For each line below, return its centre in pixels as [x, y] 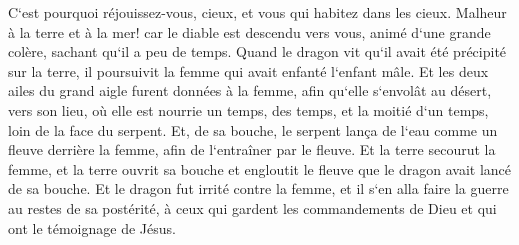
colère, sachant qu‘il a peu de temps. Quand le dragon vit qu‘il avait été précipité [257, 51]
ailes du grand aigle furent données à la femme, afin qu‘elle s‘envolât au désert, [250, 90]
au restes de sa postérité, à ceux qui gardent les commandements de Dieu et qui [252, 207]
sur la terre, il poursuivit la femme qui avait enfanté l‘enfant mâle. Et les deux [248, 70]
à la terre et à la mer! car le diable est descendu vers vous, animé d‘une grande [249, 31]
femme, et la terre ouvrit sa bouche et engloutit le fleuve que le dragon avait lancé [260, 168]
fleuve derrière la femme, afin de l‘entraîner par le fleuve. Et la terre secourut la [252, 149]
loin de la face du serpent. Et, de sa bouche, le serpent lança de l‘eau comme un [253, 129]
